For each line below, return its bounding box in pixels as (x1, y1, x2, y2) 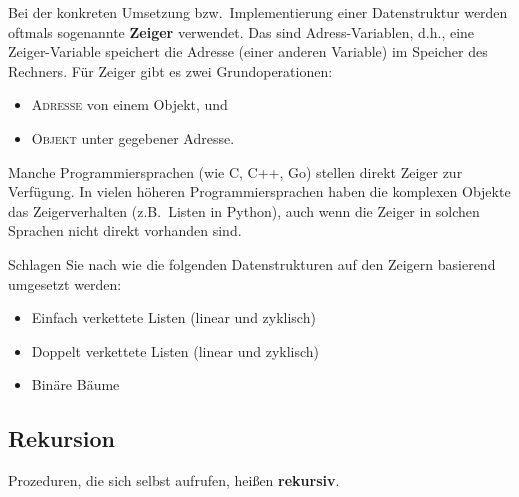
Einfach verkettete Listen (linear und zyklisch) (31, 307, 316, 328)
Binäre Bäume (31, 374, 120, 395)
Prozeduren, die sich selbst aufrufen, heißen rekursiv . (8, 470, 340, 491)
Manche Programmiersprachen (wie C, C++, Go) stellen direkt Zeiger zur (8, 161, 463, 182)
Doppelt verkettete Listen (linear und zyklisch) (31, 340, 320, 361)
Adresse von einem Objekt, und (31, 94, 228, 115)
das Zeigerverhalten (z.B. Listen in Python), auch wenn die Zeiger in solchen (8, 200, 480, 221)
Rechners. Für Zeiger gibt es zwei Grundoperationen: (8, 60, 333, 81)
